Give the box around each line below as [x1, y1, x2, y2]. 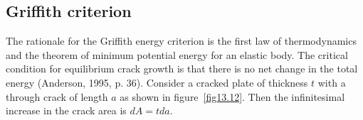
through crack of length [6, 89, 108, 104]
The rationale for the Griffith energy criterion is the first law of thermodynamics [6, 33, 357, 48]
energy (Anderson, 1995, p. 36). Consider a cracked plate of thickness [6, 75, 308, 89]
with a [317, 75, 346, 89]
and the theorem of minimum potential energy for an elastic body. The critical [6, 47, 348, 62]
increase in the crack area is [6, 103, 127, 118]
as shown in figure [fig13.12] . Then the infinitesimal [120, 89, 345, 104]
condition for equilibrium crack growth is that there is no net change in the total [6, 61, 358, 76]
